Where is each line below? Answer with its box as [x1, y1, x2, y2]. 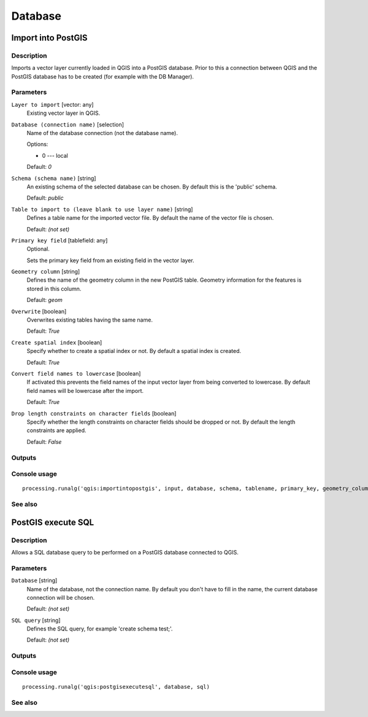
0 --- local [42, 152, 69, 159]
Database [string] [11, 577, 58, 584]
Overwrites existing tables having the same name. [26, 316, 153, 324]
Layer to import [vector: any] [11, 101, 94, 108]
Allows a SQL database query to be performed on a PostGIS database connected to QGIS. [11, 548, 239, 556]
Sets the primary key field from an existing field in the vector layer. [26, 257, 194, 264]
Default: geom [26, 296, 63, 304]
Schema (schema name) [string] [11, 174, 96, 182]
